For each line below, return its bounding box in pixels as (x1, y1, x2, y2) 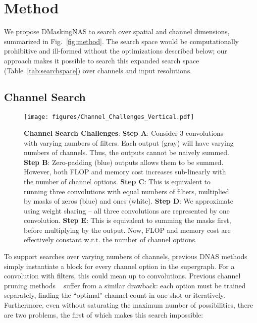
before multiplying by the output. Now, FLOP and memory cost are (24, 224, 231, 235)
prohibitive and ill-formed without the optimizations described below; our (4, 46, 227, 56)
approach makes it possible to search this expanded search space (4, 55, 199, 65)
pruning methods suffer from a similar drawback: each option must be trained (4, 280, 246, 290)
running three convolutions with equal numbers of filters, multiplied (24, 186, 229, 196)
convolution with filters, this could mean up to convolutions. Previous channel (4, 270, 241, 281)
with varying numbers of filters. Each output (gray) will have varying (24, 137, 234, 148)
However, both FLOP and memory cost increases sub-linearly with (24, 166, 226, 177)
